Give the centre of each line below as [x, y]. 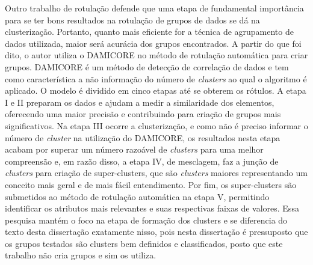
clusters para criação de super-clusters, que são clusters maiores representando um [156, 173]
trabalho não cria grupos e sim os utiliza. [81, 255]
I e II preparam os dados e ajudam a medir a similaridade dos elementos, [140, 102]
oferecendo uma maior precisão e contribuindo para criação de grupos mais [143, 114]
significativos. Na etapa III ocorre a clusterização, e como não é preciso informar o [156, 125]
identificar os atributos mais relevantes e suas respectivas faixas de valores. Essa [152, 208]
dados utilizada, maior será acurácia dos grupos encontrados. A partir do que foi [153, 43]
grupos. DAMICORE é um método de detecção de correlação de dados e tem [147, 66]
